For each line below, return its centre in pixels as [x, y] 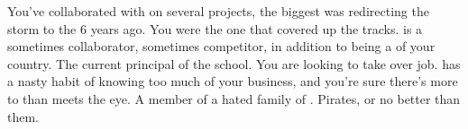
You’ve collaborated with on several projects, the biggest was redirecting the [218, 11]
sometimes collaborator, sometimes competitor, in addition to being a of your [221, 46]
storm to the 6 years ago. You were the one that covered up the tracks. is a [215, 28]
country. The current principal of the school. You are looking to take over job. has [234, 63]
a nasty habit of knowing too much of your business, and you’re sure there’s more [233, 81]
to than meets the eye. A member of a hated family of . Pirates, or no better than [234, 98]
